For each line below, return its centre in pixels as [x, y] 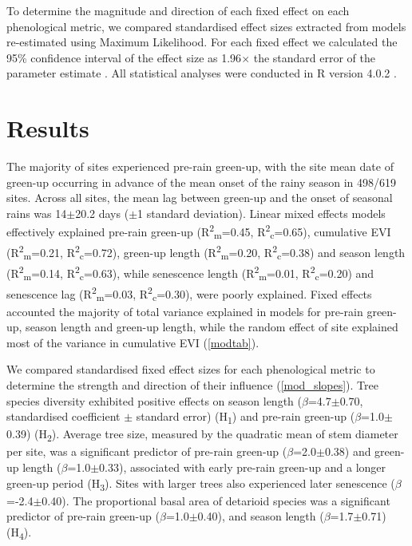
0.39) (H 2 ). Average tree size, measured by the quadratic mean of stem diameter [202, 435]
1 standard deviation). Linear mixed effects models [261, 213]
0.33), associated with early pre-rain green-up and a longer [243, 467]
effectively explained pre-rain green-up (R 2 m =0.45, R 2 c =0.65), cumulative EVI [199, 231]
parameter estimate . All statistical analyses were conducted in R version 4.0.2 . [202, 73]
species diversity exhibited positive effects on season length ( [154, 400]
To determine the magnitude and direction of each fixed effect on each [178, 10]
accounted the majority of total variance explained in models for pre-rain [185, 311]
